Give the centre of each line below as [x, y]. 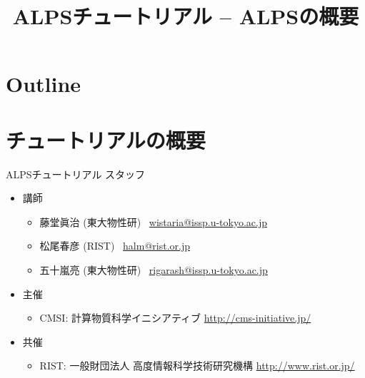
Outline [44, 84]
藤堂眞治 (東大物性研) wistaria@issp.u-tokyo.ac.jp [153, 221]
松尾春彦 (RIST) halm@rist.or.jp [115, 246]
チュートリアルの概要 [106, 139]
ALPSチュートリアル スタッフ [76, 174]
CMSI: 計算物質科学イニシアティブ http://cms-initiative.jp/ [175, 318]
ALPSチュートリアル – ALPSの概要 [186, 16]
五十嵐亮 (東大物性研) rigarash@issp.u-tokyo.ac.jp [154, 270]
